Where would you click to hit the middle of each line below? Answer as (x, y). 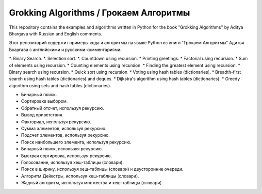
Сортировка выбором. (44, 101)
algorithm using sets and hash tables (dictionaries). (60, 85)
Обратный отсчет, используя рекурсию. (63, 108)
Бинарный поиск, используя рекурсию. (62, 149)
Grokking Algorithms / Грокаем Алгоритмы (99, 13)
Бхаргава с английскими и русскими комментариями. (65, 49)
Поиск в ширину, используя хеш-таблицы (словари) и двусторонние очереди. (102, 169)
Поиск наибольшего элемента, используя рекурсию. (76, 142)
